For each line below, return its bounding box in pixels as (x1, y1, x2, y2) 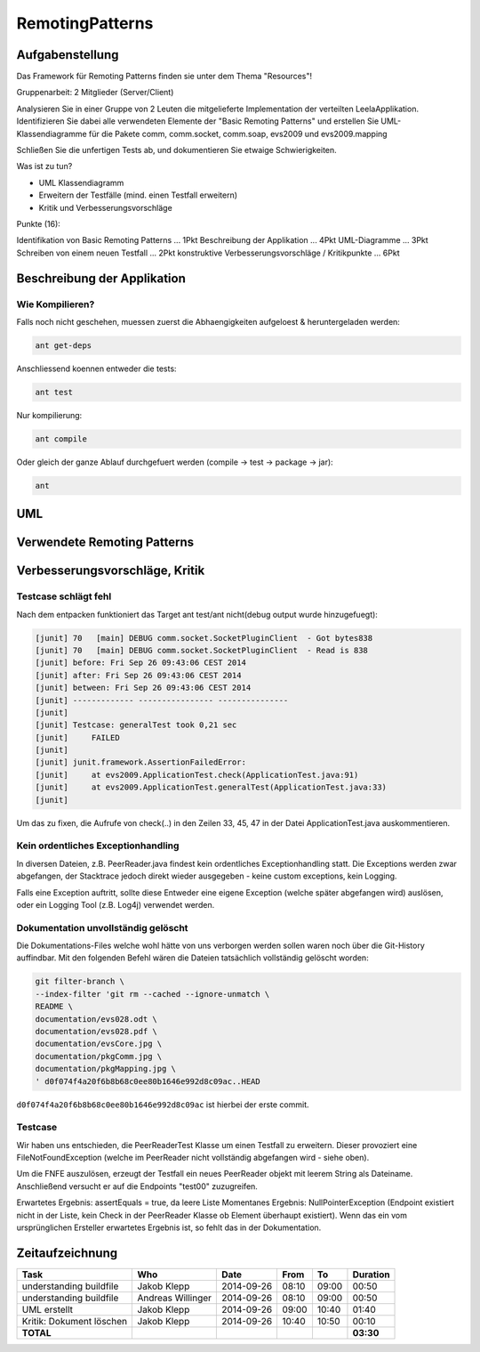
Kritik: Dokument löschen (21, 1315, 128, 1327)
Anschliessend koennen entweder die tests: (16, 363, 177, 374)
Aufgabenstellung (16, 47, 119, 62)
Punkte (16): (16, 218, 61, 229)
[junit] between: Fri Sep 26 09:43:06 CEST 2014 (35, 683, 252, 693)
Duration (352, 1268, 390, 1281)
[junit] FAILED (35, 733, 120, 742)
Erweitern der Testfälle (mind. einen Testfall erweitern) (38, 190, 238, 200)
